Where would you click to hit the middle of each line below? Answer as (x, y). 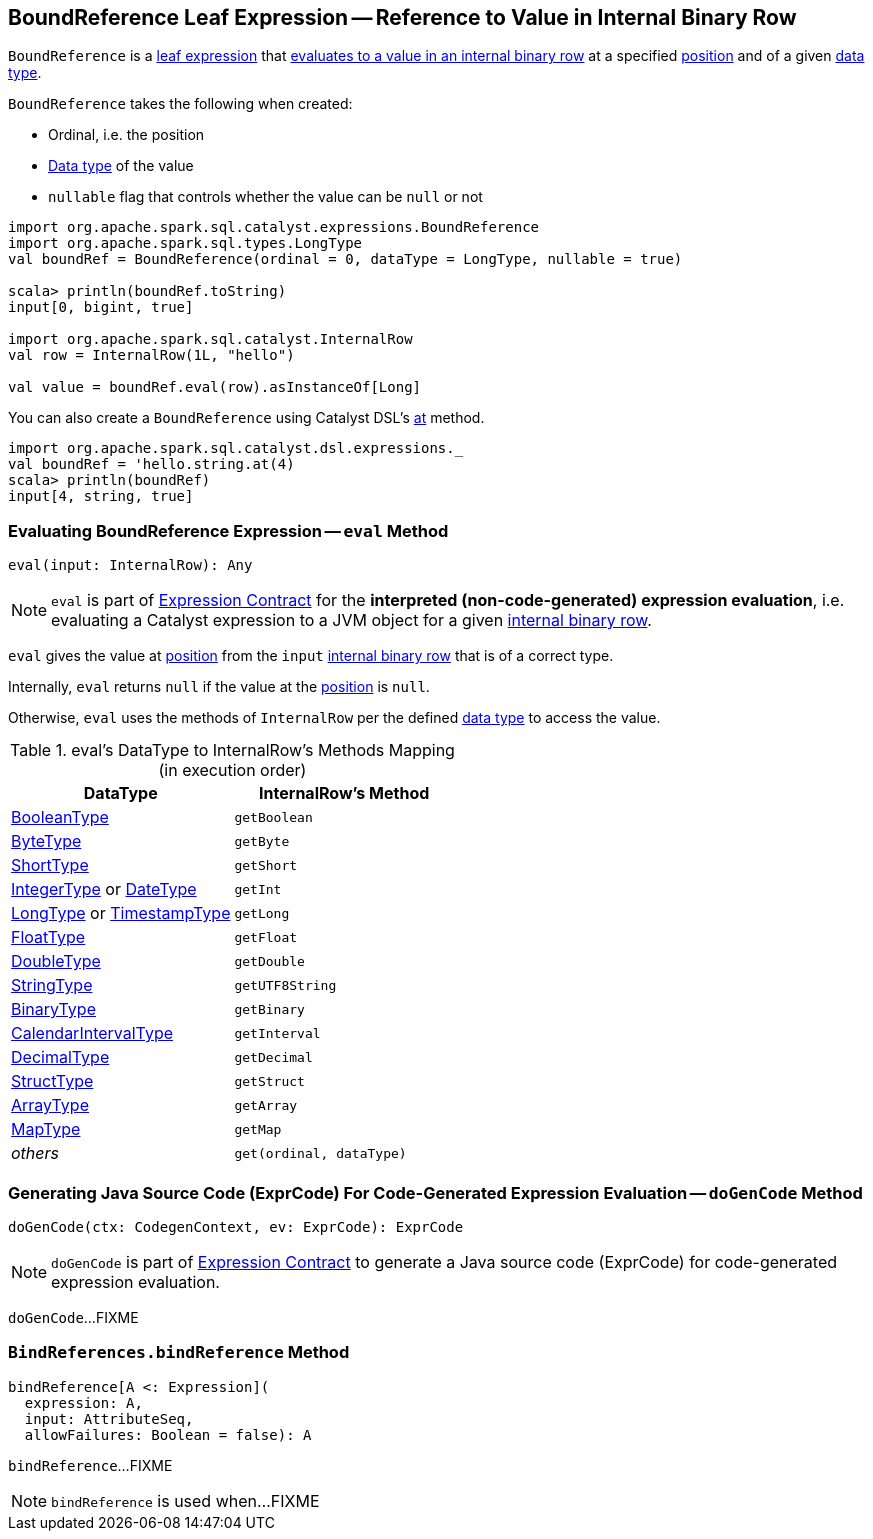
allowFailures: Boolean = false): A (168, 1434)
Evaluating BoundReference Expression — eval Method (228, 530)
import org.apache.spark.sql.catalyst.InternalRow (210, 339)
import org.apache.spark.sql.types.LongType (185, 243)
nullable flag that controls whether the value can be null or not (265, 197)
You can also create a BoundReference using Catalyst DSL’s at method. (246, 418)
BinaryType (53, 1009)
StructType (52, 1081)
